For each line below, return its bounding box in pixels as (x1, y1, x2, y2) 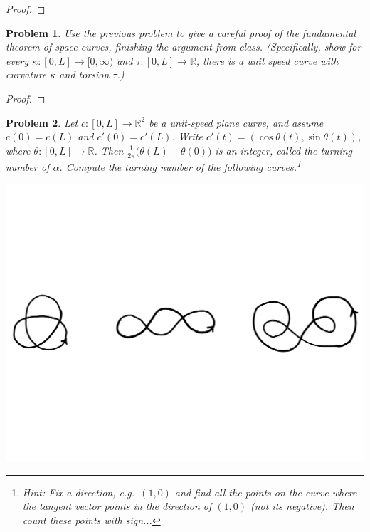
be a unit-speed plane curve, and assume (149, 115, 324, 130)
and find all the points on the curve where (174, 484, 357, 499)
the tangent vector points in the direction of (22, 499, 212, 513)
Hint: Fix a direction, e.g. (22, 484, 135, 499)
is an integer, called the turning (215, 142, 353, 157)
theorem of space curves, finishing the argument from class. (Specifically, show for (6, 39, 361, 54)
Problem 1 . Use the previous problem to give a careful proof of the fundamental (6, 25, 356, 40)
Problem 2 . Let (6, 115, 78, 130)
